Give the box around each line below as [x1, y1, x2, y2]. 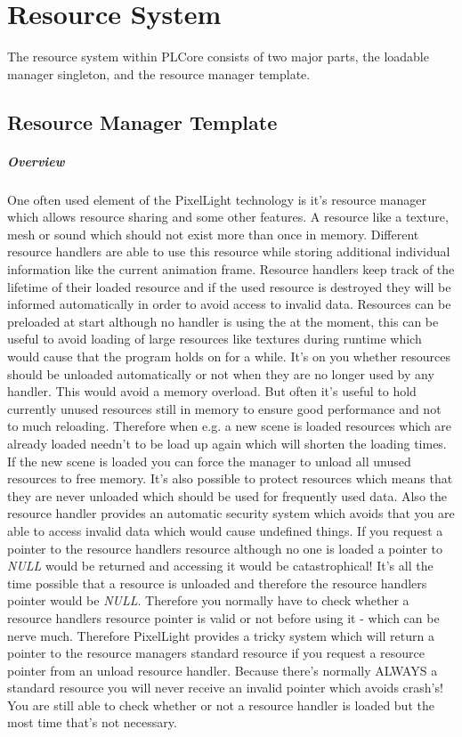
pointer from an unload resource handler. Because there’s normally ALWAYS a [7, 660, 438, 679]
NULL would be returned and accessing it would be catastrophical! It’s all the [7, 556, 434, 575]
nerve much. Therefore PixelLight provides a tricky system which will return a [7, 626, 434, 644]
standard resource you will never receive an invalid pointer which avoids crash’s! [7, 678, 443, 697]
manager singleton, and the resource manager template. [7, 64, 311, 83]
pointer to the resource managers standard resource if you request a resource [7, 644, 426, 662]
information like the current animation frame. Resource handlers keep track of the [7, 260, 455, 279]
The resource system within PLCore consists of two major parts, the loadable [7, 47, 429, 66]
